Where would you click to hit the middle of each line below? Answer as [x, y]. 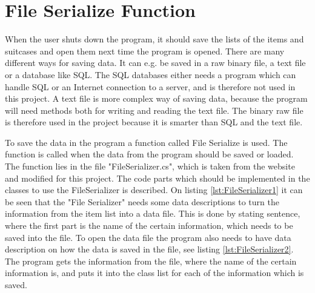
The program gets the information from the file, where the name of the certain [151, 261]
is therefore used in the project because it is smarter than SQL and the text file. [154, 122]
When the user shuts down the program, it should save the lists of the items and [154, 39]
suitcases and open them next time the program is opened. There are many [145, 51]
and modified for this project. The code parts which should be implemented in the [157, 178]
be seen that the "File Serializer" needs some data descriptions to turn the [142, 201]
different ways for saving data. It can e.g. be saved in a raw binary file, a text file [155, 63]
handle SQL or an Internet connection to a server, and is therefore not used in [150, 86]
